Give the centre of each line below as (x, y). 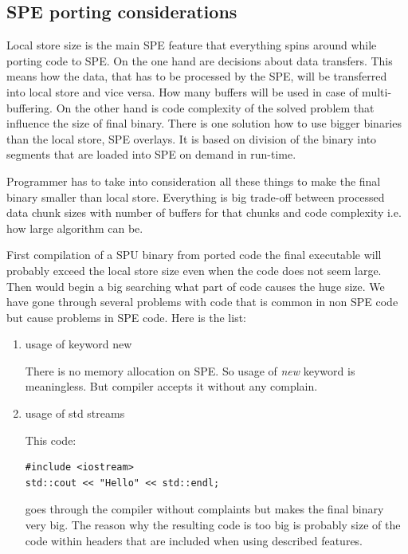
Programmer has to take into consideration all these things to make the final (194, 181)
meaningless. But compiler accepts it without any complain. (171, 386)
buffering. (30, 107)
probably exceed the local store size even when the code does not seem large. (194, 270)
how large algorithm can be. (75, 228)
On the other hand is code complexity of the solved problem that (215, 107)
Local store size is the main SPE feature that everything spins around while (192, 45)
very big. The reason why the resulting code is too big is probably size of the (213, 525)
